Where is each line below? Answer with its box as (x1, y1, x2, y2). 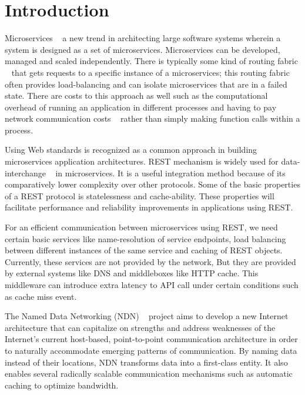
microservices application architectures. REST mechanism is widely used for (5, 155, 279, 168)
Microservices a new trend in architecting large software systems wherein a (5, 32, 281, 44)
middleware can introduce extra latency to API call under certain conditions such (5, 279, 299, 290)
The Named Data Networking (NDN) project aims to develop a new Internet (5, 310, 289, 322)
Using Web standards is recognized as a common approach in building (5, 143, 257, 156)
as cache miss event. (5, 290, 77, 302)
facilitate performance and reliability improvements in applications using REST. (5, 201, 293, 213)
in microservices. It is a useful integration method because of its (55, 166, 286, 179)
